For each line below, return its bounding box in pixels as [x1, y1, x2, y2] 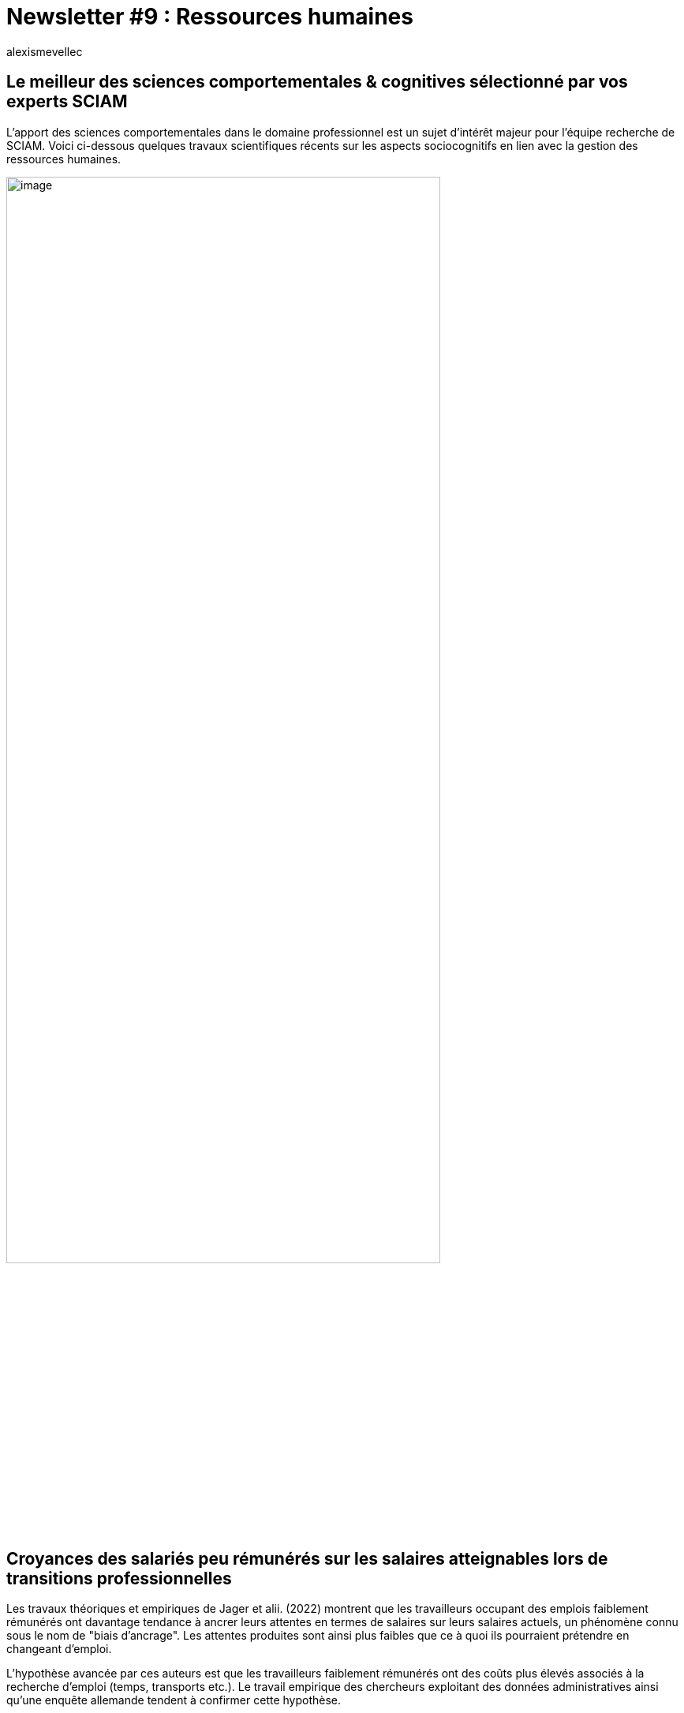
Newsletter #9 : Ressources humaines [6, 3, 413, 30]
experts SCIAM [6, 92, 128, 112]
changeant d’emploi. [6, 1642, 112, 1656]
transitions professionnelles [6, 1568, 232, 1588]
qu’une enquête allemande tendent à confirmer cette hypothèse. [6, 1693, 342, 1707]
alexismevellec [6, 44, 83, 58]
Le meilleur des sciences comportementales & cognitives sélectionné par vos [6, 72, 628, 92]
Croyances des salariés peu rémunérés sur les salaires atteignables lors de [6, 1548, 608, 1569]
